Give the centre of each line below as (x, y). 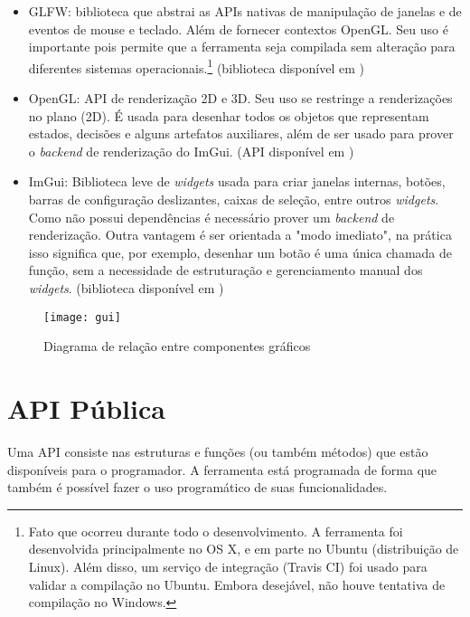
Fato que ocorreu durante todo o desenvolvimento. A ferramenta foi (216, 531)
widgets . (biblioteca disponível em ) (126, 287)
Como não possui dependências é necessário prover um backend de (211, 217)
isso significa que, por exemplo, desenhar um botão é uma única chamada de (240, 252)
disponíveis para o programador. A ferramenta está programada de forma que (222, 469)
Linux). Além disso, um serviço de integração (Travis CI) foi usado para (228, 566)
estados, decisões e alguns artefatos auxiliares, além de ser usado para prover (241, 133)
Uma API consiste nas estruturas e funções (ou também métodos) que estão (218, 451)
